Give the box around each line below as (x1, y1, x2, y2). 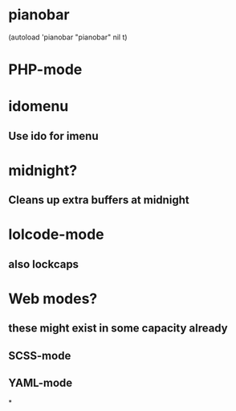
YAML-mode (8, 376, 73, 390)
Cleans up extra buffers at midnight (8, 193, 190, 207)
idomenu (8, 97, 69, 116)
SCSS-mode (8, 348, 71, 363)
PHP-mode (8, 60, 83, 79)
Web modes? (8, 290, 98, 308)
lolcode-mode (8, 225, 104, 244)
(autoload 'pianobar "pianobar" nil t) (8, 32, 128, 42)
